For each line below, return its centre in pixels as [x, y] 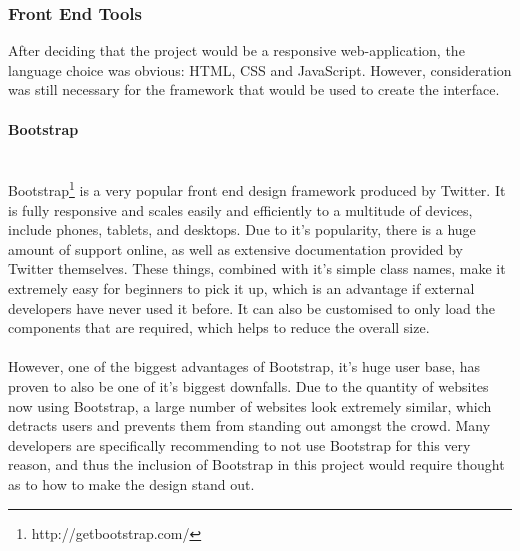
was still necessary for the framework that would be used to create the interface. [254, 89]
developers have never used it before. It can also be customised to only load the [251, 307]
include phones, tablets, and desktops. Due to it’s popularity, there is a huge [242, 229]
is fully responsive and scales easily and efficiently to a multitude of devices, [240, 209]
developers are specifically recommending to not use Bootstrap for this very [239, 444]
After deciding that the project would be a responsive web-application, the [236, 50]
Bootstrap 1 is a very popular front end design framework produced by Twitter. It [257, 189]
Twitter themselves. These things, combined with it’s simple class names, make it [257, 268]
